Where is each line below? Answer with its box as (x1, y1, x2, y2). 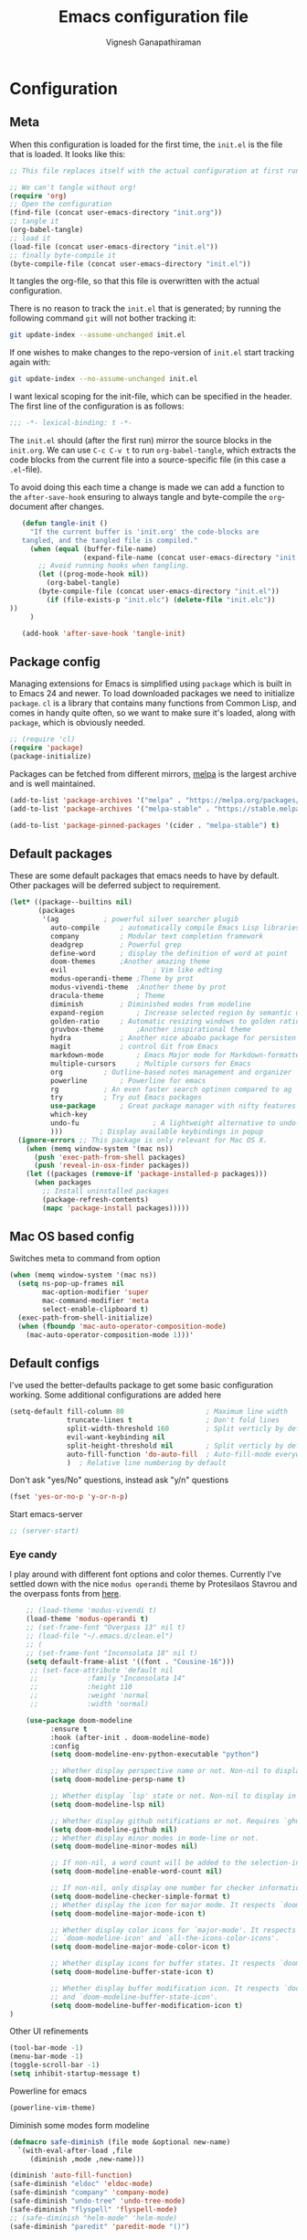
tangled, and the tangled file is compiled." (21, 536, 198, 545)
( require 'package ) (9, 743, 84, 753)
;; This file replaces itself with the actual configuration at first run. (9, 166, 304, 175)
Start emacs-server (9, 1509, 83, 1520)
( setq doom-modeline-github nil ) (49, 1825, 178, 1834)
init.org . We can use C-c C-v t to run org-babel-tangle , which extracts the (9, 445, 297, 455)
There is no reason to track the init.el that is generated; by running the (9, 303, 281, 314)
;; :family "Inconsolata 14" (29, 1674, 185, 1683)
